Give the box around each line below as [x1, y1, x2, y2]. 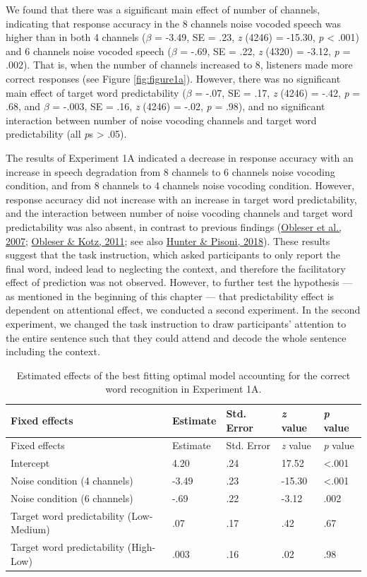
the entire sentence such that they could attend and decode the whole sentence [6, 330, 347, 345]
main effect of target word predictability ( [6, 85, 186, 100]
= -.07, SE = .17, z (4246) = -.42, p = [195, 85, 361, 100]
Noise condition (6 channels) [11, 491, 133, 505]
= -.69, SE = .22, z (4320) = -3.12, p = [180, 43, 351, 58]
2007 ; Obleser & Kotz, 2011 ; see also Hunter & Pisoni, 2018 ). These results [6, 233, 330, 248]
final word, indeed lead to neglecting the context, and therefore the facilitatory [6, 261, 346, 275]
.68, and [6, 99, 41, 114]
